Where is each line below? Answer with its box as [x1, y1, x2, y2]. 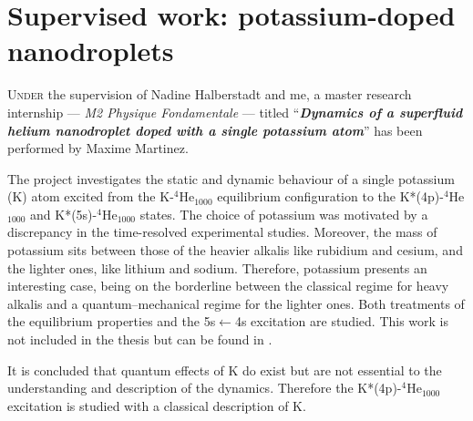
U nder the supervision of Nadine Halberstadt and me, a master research [7, 85, 412, 104]
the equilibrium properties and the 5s [7, 312, 216, 331]
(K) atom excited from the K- [7, 187, 174, 206]
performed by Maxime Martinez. [7, 139, 189, 158]
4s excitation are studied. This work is [234, 312, 449, 331]
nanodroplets [7, 32, 174, 69]
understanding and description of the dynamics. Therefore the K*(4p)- [7, 378, 402, 397]
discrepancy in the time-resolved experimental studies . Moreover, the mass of [7, 222, 437, 241]
